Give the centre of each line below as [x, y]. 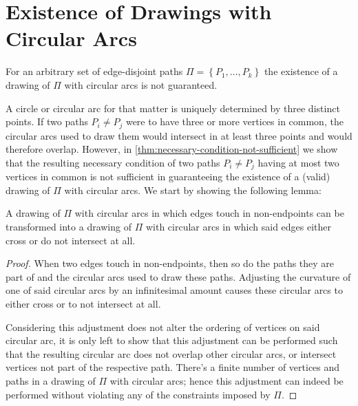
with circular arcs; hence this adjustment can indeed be [227, 380]
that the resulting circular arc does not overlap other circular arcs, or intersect [171, 353]
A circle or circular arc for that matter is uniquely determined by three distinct [173, 108]
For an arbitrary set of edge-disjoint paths [94, 71]
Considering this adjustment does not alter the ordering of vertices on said [163, 327]
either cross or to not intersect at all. [83, 303]
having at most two [298, 162]
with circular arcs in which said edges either [239, 226]
